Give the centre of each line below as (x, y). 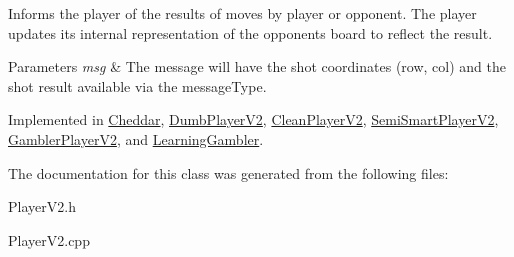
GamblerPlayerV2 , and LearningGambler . (136, 138)
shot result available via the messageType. (137, 85)
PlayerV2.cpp (49, 239)
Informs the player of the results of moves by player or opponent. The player (242, 13)
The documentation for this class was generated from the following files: (228, 172)
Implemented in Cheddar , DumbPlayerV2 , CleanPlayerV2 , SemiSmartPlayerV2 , (253, 119)
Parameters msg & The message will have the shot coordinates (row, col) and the (257, 66)
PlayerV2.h (42, 206)
